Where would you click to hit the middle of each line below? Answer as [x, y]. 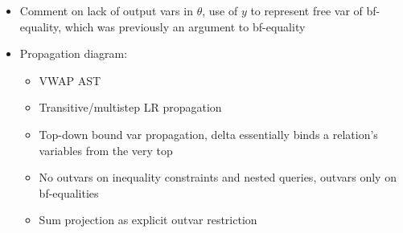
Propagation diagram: [74, 53]
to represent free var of [306, 10]
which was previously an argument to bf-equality [185, 26]
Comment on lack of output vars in [106, 10]
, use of [220, 10]
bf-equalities [69, 192]
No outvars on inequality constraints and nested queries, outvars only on [218, 177]
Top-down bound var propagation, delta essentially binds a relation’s [208, 134]
